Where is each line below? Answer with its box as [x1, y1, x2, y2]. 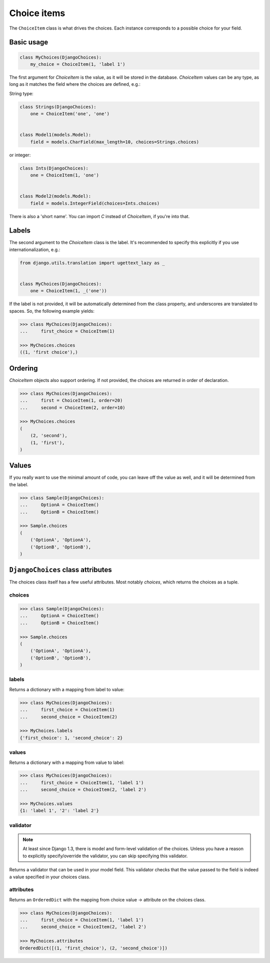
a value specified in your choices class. [9, 874, 90, 880]
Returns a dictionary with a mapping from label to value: [9, 686, 124, 692]
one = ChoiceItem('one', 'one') [30, 111, 110, 117]
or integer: [9, 152, 31, 158]
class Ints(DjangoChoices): [19, 165, 88, 171]
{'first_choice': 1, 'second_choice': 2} [19, 735, 123, 740]
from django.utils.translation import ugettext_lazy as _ [19, 260, 165, 266]
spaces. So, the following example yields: [9, 308, 95, 314]
